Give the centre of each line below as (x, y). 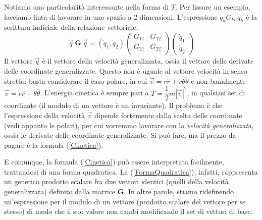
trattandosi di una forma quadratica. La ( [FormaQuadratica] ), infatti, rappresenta (131, 171)
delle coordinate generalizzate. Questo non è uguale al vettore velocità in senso (126, 71)
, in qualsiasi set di (216, 93)
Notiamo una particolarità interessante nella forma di (87, 7)
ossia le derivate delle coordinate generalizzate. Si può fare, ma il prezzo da (120, 135)
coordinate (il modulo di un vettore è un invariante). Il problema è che (113, 105)
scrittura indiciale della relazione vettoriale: (71, 27)
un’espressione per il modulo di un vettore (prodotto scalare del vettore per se (125, 201)
